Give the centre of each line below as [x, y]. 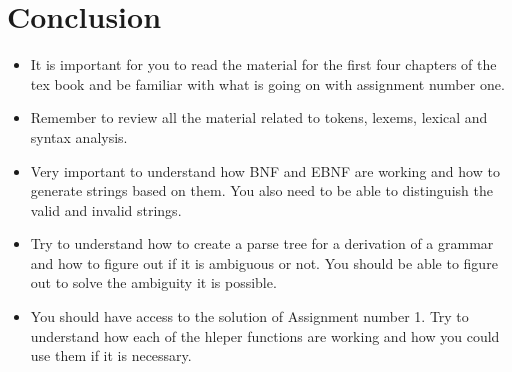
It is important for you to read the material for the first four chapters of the [263, 64]
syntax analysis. [79, 136]
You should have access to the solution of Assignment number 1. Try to [249, 316]
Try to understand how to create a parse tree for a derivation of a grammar [262, 243]
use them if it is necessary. [111, 355]
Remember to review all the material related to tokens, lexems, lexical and [259, 117]
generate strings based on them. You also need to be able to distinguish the [261, 190]
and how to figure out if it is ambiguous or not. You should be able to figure [264, 262]
